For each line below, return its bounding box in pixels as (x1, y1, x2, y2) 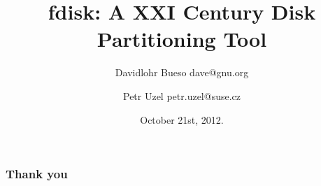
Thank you (6, 165, 68, 183)
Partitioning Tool (97, 24, 267, 53)
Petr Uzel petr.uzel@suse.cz (122, 88, 241, 103)
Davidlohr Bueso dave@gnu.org (115, 65, 249, 80)
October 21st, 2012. (140, 112, 224, 127)
